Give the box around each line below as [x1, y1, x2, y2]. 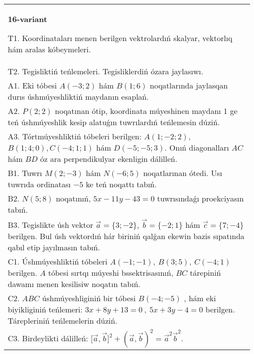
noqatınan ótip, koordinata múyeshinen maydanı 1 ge [55, 105, 238, 116]
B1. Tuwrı [8, 167, 42, 178]
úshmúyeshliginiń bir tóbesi [42, 292, 136, 304]
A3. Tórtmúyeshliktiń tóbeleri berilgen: [8, 131, 142, 142]
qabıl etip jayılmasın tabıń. [8, 241, 100, 253]
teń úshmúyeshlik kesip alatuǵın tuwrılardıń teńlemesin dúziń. [8, 116, 220, 128]
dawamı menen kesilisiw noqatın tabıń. [8, 278, 141, 289]
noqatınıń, [56, 193, 91, 204]
